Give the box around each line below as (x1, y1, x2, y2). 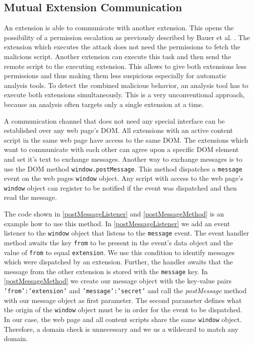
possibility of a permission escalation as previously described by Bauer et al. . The (4, 32, 250, 42)
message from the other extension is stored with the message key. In (4, 266, 208, 276)
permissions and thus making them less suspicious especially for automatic (4, 70, 227, 81)
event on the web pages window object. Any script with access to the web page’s (4, 173, 243, 183)
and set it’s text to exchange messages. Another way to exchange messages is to (4, 153, 242, 164)
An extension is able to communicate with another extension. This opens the (4, 22, 234, 33)
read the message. (4, 192, 57, 202)
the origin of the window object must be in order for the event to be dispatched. (4, 304, 242, 315)
